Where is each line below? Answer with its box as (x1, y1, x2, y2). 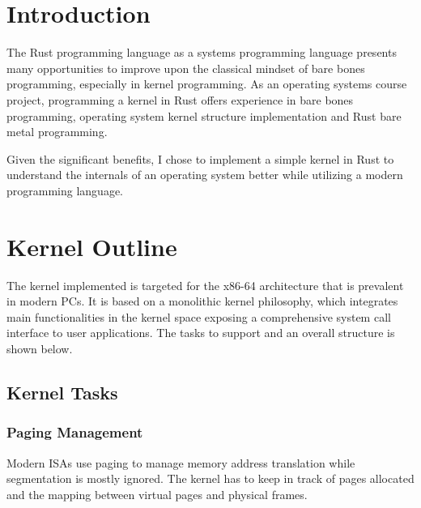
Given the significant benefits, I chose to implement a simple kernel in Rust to (6, 150, 394, 167)
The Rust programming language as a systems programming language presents (6, 44, 397, 61)
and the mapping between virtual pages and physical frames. (6, 485, 308, 502)
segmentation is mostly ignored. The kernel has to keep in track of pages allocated (6, 470, 415, 487)
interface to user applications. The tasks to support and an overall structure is (6, 324, 395, 341)
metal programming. (6, 123, 108, 140)
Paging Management (6, 422, 143, 442)
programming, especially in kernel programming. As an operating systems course (6, 75, 407, 92)
